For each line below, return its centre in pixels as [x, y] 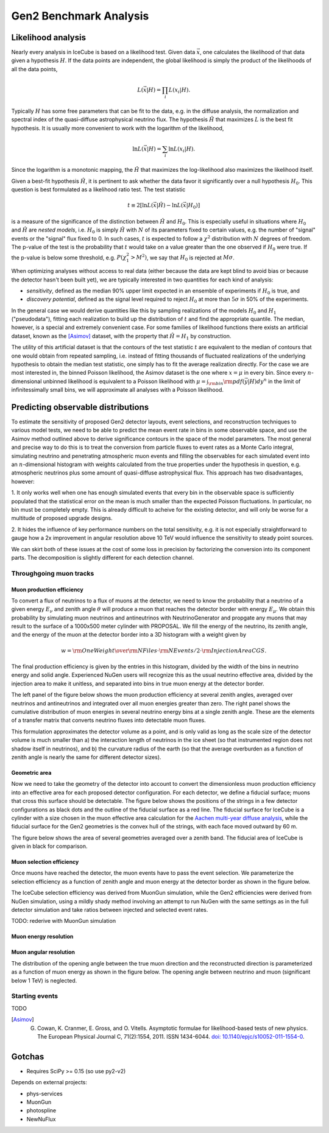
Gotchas [28, 1057]
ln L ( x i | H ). [182, 149]
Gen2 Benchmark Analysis [80, 16]
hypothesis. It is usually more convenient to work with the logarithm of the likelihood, [118, 128]
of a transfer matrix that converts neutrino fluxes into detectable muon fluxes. [109, 720]
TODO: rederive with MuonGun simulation [63, 921]
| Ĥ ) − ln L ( [170, 205]
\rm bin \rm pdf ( [226, 382]
